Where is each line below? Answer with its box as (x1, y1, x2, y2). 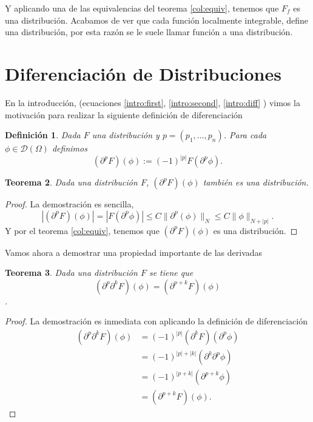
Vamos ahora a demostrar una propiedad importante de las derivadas (5, 246, 263, 258)
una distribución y (92, 129, 160, 141)
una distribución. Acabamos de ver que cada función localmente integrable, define (5, 13, 309, 26)
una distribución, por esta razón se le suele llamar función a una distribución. (5, 25, 293, 38)
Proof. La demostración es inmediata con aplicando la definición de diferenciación (5, 315, 308, 327)
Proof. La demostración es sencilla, (5, 198, 134, 210)
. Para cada (223, 129, 267, 141)
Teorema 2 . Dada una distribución (5, 176, 138, 189)
